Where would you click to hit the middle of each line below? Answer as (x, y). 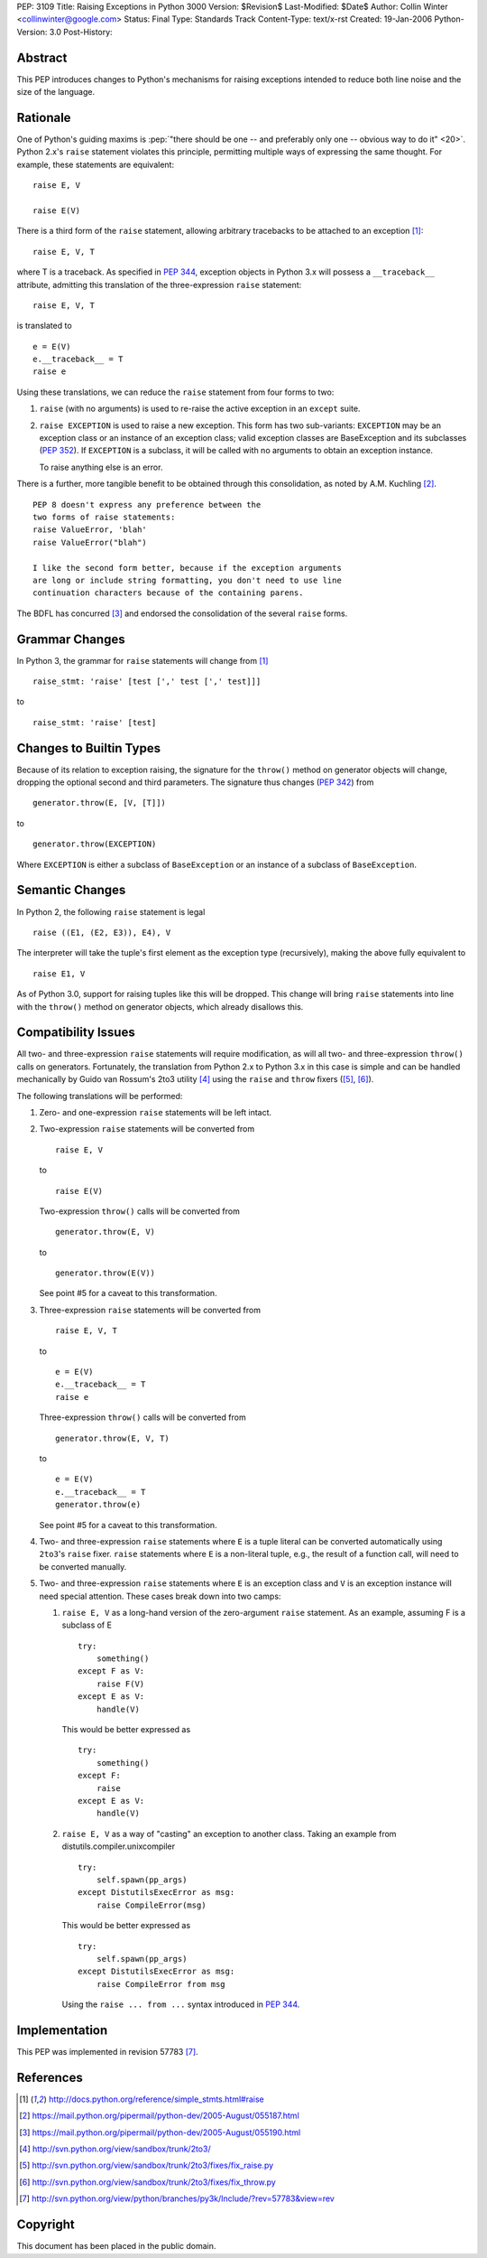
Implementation (62, 2030)
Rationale (44, 117)
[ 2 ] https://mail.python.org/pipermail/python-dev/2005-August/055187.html (159, 2116)
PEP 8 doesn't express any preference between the (147, 504)
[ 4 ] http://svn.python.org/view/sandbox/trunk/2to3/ (115, 2149)
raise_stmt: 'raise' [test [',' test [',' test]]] (147, 681)
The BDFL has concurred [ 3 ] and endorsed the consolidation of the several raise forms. (182, 613)
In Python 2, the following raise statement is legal (111, 911)
